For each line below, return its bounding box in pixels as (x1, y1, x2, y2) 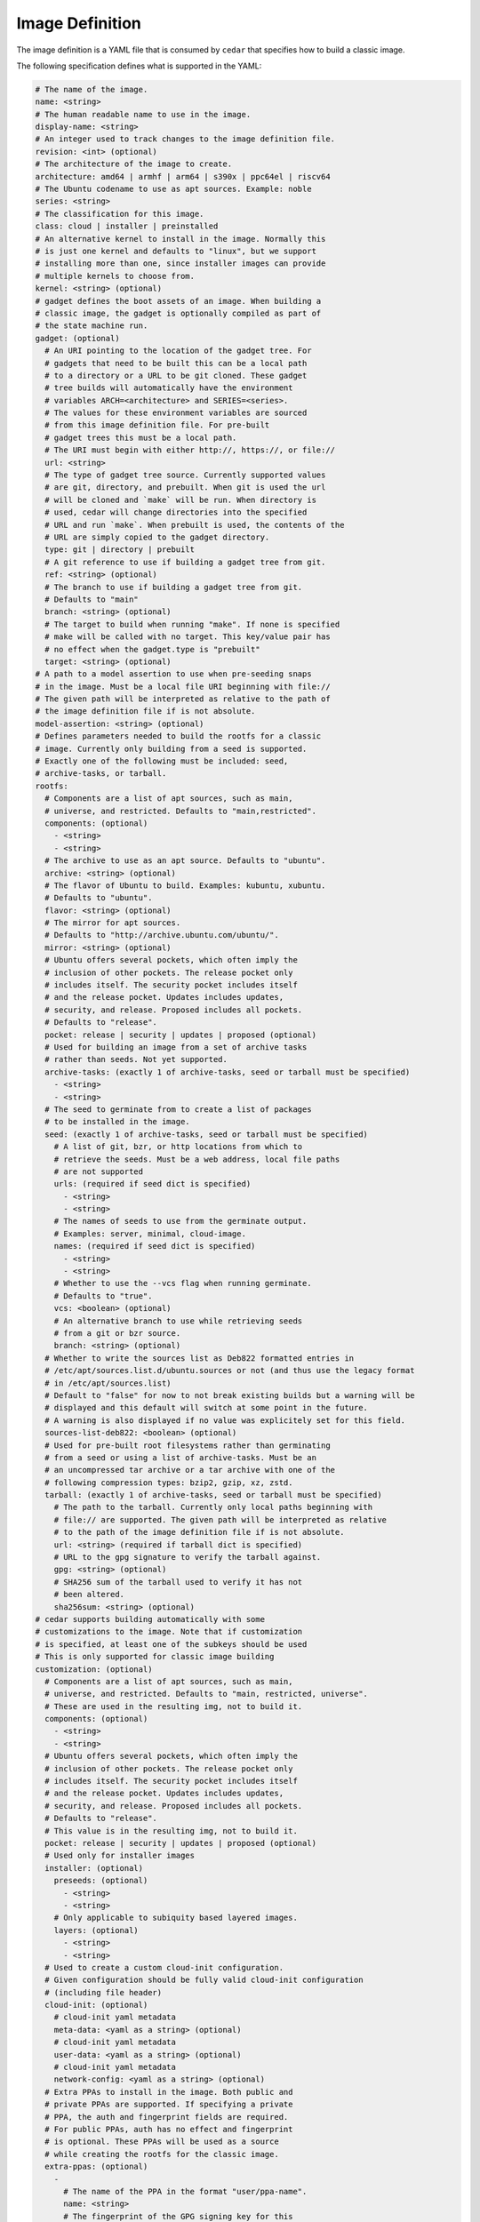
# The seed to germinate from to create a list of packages (44, 1104, 312, 1115)
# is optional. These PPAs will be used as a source (44, 2137, 279, 2146)
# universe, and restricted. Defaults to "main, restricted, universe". (44, 1689, 369, 1699)
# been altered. (53, 1589, 124, 1600)
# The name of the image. (35, 84, 148, 94)
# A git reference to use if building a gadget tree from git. (44, 556, 326, 567)
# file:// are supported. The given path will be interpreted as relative (53, 1515, 387, 1524)
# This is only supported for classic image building (35, 1651, 275, 1662)
